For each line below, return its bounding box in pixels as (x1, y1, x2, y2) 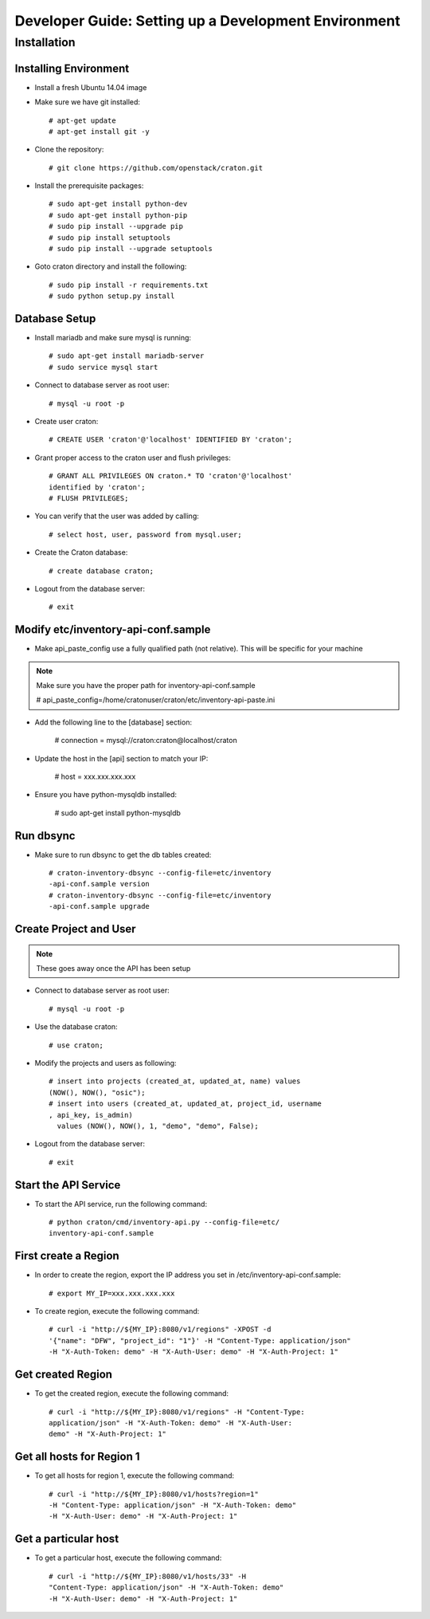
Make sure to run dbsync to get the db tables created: (34, 850, 212, 859)
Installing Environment (14, 61, 130, 75)
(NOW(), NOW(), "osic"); (49, 1088, 146, 1097)
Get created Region (14, 1368, 113, 1381)
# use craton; (49, 1040, 104, 1050)
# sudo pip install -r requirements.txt (49, 280, 209, 289)
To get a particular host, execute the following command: (34, 1553, 222, 1562)
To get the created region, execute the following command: (34, 1389, 229, 1398)
